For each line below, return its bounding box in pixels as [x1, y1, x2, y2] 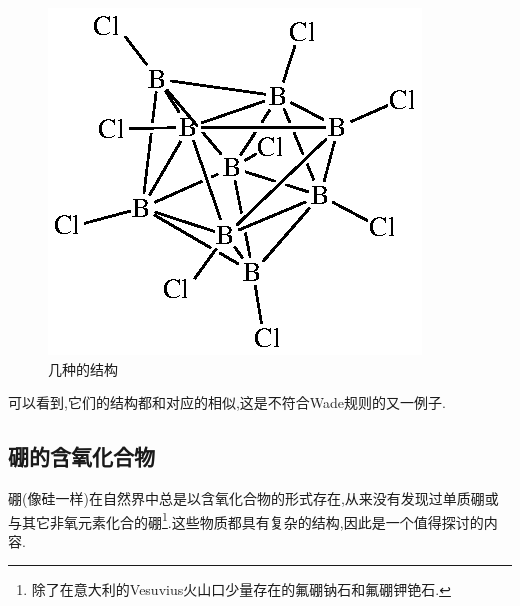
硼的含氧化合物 [8, 441, 155, 472]
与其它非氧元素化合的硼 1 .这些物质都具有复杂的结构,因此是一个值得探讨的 [8, 508, 484, 532]
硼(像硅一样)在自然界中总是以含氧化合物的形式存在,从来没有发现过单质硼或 [8, 487, 499, 508]
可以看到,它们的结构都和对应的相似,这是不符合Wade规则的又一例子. [8, 392, 446, 413]
